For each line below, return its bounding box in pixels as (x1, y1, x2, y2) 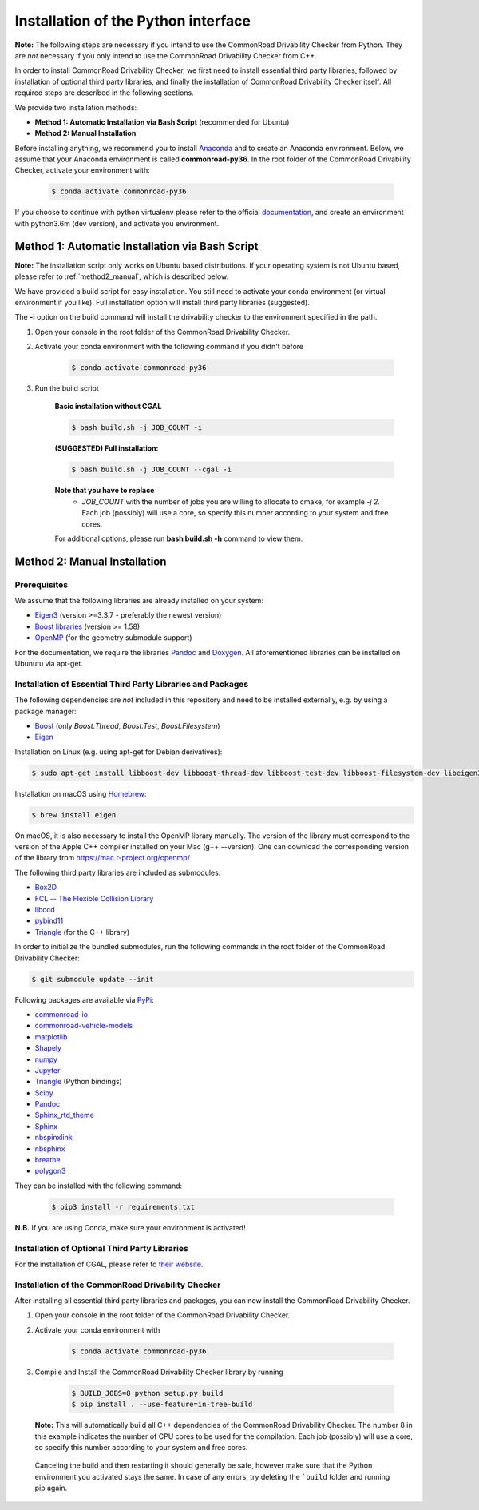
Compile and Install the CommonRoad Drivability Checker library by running (34, 1367, 283, 1377)
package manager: (14, 706, 77, 716)
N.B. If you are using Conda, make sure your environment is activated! (14, 1222, 247, 1232)
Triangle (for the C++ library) (34, 927, 130, 936)
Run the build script (34, 383, 99, 393)
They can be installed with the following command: (14, 1181, 183, 1190)
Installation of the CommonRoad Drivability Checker (14, 1279, 221, 1290)
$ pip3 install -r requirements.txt (51, 1202, 196, 1211)
